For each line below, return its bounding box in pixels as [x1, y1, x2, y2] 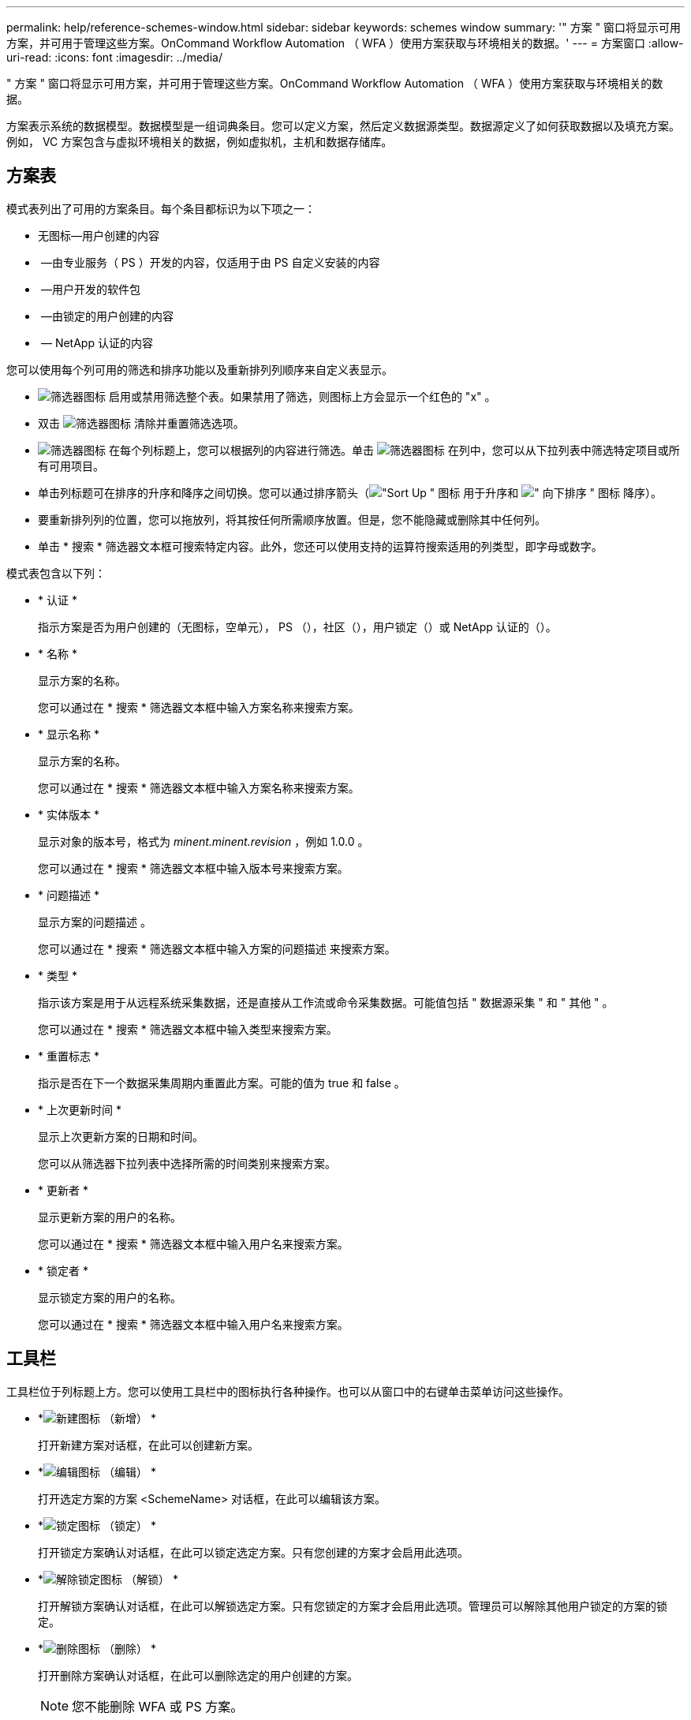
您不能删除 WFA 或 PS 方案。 [72, 1698, 244, 1714]
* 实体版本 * [38, 807, 99, 821]
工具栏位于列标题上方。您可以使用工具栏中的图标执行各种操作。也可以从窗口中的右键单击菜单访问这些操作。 [6, 1384, 570, 1398]
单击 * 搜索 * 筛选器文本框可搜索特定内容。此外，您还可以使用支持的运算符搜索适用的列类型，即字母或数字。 [38, 539, 603, 553]
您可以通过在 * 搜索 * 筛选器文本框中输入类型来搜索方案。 [38, 1022, 338, 1036]
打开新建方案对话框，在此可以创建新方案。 [38, 1438, 259, 1452]
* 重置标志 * [38, 1049, 99, 1063]
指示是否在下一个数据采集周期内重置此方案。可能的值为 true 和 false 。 [38, 1075, 405, 1090]
